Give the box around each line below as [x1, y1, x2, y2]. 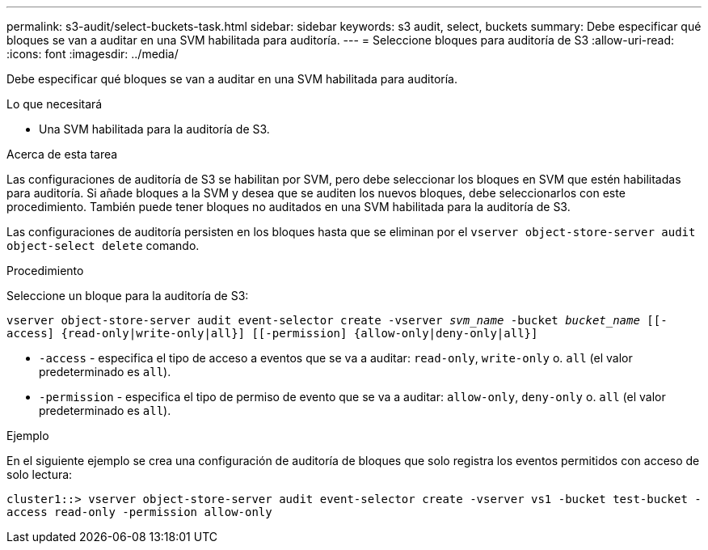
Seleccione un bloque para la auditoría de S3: [6, 289, 249, 302]
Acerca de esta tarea [6, 147, 118, 161]
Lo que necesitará [6, 97, 103, 111]
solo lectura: [6, 467, 73, 481]
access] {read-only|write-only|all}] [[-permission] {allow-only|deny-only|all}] [6, 327, 538, 340]
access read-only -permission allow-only [6, 506, 272, 518]
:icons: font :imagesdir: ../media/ [6, 47, 179, 61]
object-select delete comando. [6, 239, 200, 252]
